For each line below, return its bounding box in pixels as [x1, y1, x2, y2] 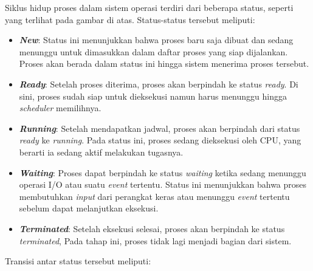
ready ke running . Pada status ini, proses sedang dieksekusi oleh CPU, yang [19, 134, 301, 146]
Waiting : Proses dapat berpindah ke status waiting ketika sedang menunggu [19, 166, 306, 179]
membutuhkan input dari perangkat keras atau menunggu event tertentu [19, 190, 290, 202]
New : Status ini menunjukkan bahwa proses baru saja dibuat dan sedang [19, 33, 294, 46]
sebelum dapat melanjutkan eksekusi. [19, 202, 159, 214]
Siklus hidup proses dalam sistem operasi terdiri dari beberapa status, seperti [5, 1, 294, 13]
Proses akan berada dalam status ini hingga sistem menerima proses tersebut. [19, 57, 309, 70]
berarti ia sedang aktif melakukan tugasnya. [19, 145, 184, 158]
